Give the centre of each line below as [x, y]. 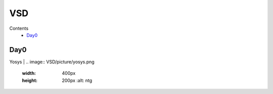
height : [30, 80]
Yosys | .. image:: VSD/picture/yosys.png [52, 62]
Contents [19, 28]
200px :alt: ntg [77, 80]
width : [29, 73]
